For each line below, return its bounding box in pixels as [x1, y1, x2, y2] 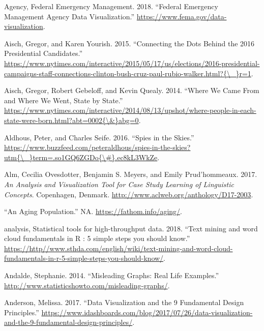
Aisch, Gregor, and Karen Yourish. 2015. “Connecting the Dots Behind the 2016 [4, 38, 255, 48]
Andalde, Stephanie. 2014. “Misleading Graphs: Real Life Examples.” [4, 270, 219, 281]
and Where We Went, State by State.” [4, 95, 123, 105]
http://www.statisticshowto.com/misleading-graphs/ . [4, 280, 170, 290]
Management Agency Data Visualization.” [4, 11, 135, 21]
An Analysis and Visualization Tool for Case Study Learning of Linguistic [4, 178, 234, 189]
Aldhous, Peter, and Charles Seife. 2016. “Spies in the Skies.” [4, 132, 194, 142]
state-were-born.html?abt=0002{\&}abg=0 [4, 114, 139, 125]
